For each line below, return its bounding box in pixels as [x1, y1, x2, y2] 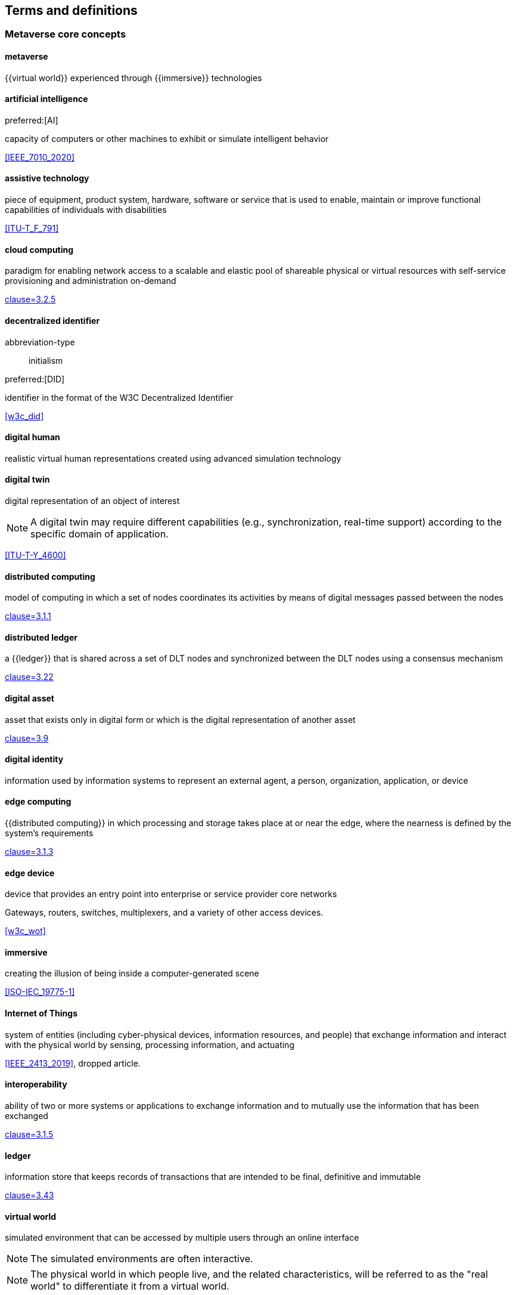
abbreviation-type [5, 336, 75, 347]
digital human [5, 432, 60, 443]
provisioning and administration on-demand [5, 276, 176, 286]
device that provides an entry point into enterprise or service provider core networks [5, 889, 337, 900]
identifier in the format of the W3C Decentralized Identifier [5, 392, 234, 403]
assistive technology [5, 173, 89, 184]
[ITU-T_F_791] [5, 223, 59, 234]
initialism [29, 355, 63, 366]
